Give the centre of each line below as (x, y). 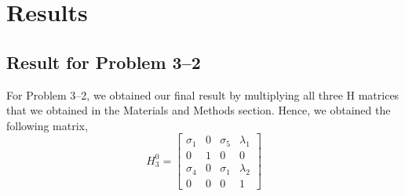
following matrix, (47, 125)
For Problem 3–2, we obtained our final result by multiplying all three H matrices (203, 94)
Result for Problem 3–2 (104, 62)
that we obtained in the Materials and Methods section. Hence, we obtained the (199, 110)
